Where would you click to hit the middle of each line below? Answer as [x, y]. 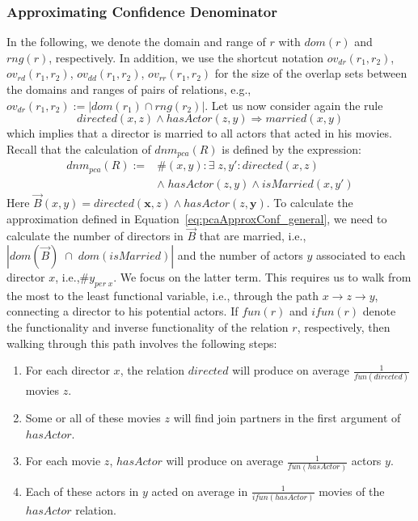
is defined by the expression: [291, 148]
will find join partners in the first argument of [287, 418]
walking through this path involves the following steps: [142, 343]
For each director [68, 370]
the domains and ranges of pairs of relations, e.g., [129, 89]
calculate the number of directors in [95, 236]
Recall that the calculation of [79, 148]
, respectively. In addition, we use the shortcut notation [186, 57]
